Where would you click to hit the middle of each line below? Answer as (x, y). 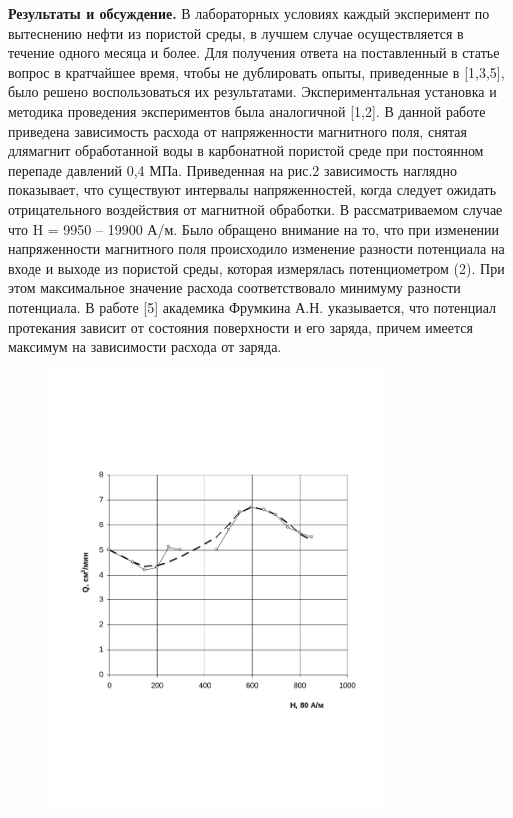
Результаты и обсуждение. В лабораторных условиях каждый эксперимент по (249, 13)
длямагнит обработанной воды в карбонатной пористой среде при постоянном (246, 150)
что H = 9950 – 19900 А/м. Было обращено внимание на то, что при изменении (254, 228)
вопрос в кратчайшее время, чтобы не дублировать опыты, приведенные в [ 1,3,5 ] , (256, 71)
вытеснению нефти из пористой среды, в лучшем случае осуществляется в (236, 32)
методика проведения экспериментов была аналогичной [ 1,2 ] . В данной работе (247, 110)
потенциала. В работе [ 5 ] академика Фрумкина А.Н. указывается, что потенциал (252, 306)
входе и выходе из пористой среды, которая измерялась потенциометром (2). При (256, 267)
